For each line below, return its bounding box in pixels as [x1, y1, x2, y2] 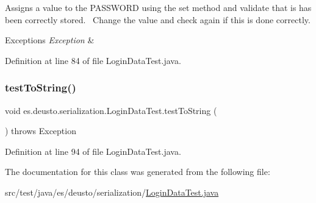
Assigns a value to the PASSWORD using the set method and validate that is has [5, 1, 312, 13]
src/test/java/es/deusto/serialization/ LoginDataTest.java [5, 185, 219, 198]
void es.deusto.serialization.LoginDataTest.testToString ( [5, 104, 217, 116]
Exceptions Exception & [5, 34, 95, 46]
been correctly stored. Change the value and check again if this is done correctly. [5, 13, 311, 26]
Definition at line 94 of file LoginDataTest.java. [5, 144, 181, 157]
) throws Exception [5, 124, 76, 137]
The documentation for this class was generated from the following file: [5, 165, 270, 178]
